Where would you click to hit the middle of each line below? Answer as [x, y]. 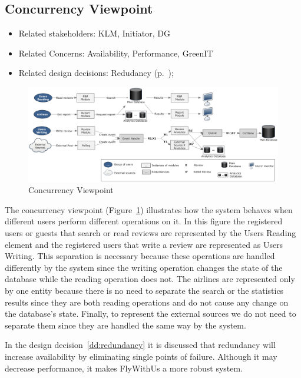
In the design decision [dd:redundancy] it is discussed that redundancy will [140, 345]
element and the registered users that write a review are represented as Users [144, 244]
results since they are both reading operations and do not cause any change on [147, 302]
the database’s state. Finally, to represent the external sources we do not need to [150, 314]
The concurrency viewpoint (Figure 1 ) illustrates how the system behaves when [149, 209]
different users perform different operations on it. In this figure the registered [144, 221]
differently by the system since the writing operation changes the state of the [144, 267]
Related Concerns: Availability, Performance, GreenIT [116, 53]
